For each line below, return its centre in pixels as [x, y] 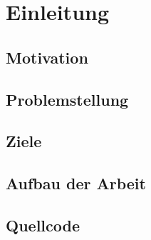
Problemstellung [67, 99]
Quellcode [43, 225]
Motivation [47, 57]
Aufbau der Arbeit [76, 183]
